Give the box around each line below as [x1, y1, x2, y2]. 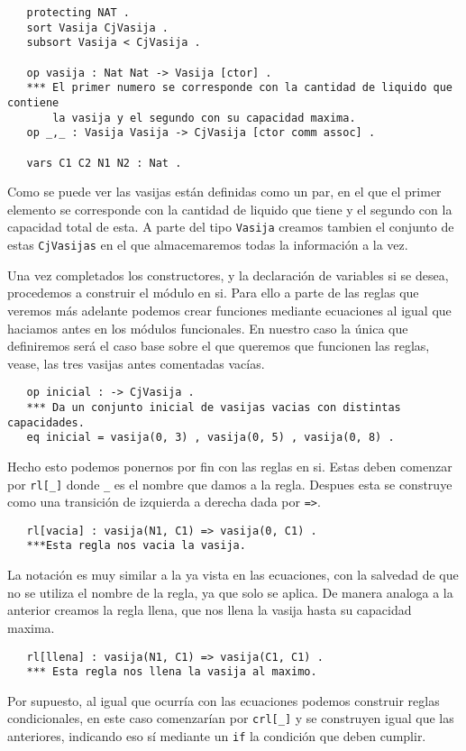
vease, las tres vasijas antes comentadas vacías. [7, 353, 265, 372]
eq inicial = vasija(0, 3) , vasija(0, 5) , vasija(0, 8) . [26, 431, 395, 444]
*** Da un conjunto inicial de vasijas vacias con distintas [26, 400, 401, 414]
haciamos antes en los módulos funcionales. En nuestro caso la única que [7, 318, 408, 337]
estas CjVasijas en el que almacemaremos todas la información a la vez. [7, 235, 408, 254]
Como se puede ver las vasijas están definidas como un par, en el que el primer [7, 182, 442, 201]
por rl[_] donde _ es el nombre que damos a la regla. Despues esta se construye [7, 474, 452, 493]
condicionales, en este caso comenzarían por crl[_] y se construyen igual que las [7, 709, 454, 728]
